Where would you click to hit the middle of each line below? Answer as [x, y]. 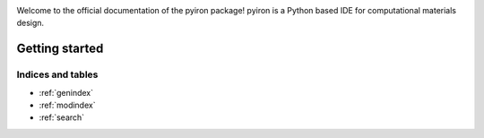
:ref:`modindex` [67, 105]
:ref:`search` [62, 117]
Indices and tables [57, 74]
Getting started [60, 49]
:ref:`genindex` [66, 92]
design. [30, 23]
